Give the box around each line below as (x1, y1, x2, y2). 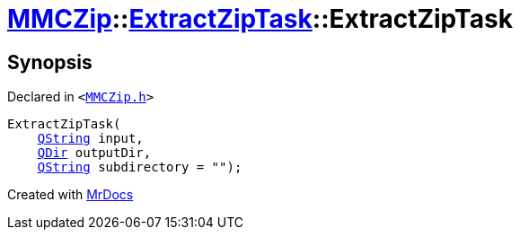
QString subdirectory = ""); (37, 160, 242, 175)
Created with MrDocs (7, 187, 134, 203)
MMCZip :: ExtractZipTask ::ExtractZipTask (7, 4, 513, 34)
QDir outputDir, (37, 145, 152, 161)
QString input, (37, 131, 144, 146)
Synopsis (7, 50, 93, 74)
